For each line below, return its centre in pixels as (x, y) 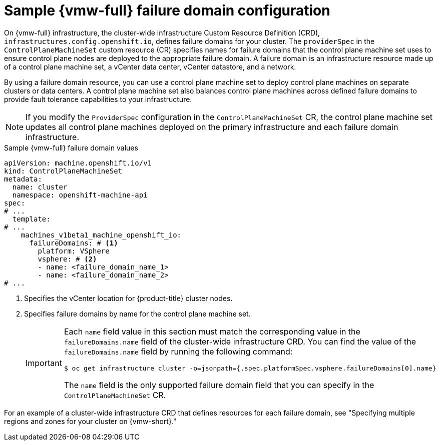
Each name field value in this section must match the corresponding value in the (212, 331)
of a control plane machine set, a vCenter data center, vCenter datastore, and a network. (150, 66)
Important (44, 363)
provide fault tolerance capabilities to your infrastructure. (98, 99)
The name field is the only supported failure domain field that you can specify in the (219, 385)
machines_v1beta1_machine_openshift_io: (101, 235)
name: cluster (40, 187)
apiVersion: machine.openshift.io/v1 (78, 163)
